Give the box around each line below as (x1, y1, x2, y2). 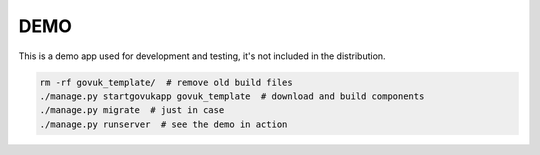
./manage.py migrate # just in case (39, 105, 225, 116)
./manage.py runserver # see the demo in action (39, 118, 288, 130)
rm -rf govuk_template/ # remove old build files (39, 76, 294, 88)
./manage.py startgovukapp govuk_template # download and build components (39, 90, 425, 102)
